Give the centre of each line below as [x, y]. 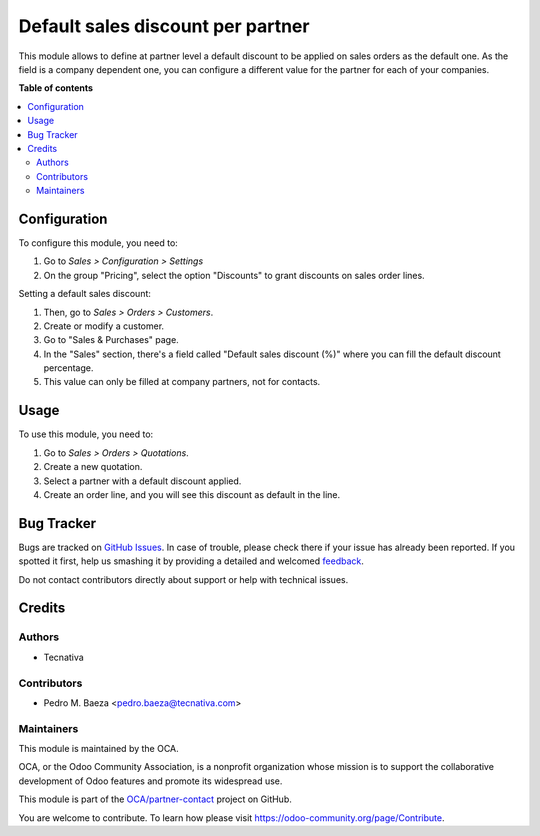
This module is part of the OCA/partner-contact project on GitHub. [155, 799]
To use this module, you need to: [86, 434]
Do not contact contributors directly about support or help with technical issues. [183, 579]
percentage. [68, 368]
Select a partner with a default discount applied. [142, 481]
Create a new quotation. [93, 467]
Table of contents [56, 88]
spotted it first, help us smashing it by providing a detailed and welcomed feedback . [191, 561]
